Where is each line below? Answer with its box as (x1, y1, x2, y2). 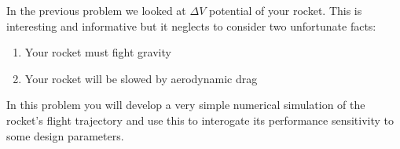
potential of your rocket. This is (208, 2, 362, 18)
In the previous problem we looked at (6, 2, 186, 18)
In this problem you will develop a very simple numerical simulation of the (6, 96, 365, 113)
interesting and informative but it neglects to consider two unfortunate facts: (6, 17, 376, 34)
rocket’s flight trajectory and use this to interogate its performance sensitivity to (6, 111, 394, 128)
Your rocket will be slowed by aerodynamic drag (24, 70, 258, 86)
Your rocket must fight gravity (24, 44, 171, 60)
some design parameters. (6, 127, 124, 144)
